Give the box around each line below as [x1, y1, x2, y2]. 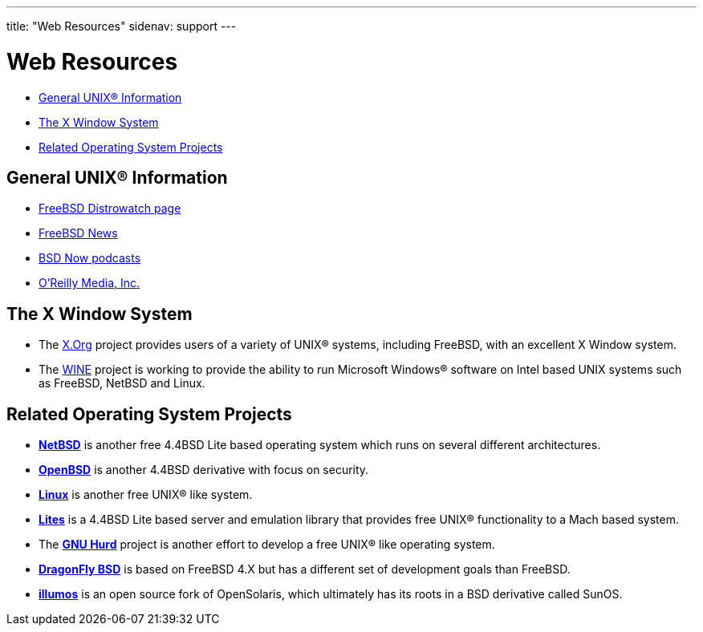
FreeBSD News [39, 226, 118, 241]
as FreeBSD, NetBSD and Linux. [39, 376, 205, 391]
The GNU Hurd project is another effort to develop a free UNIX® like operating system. [39, 537, 495, 552]
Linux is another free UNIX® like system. [39, 488, 253, 502]
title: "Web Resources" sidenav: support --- [6, 19, 237, 33]
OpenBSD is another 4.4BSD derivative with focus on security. [39, 463, 369, 477]
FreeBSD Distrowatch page [39, 201, 181, 216]
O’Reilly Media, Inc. [39, 276, 140, 290]
